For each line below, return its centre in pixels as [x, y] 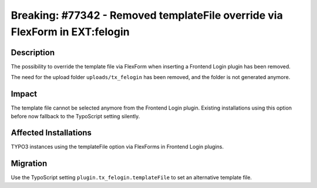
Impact [24, 94]
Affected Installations [51, 133]
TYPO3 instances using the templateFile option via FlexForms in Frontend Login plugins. [117, 147]
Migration [29, 164]
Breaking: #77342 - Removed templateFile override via [147, 15]
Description [33, 52]
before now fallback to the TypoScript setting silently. [75, 116]
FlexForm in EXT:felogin [70, 32]
